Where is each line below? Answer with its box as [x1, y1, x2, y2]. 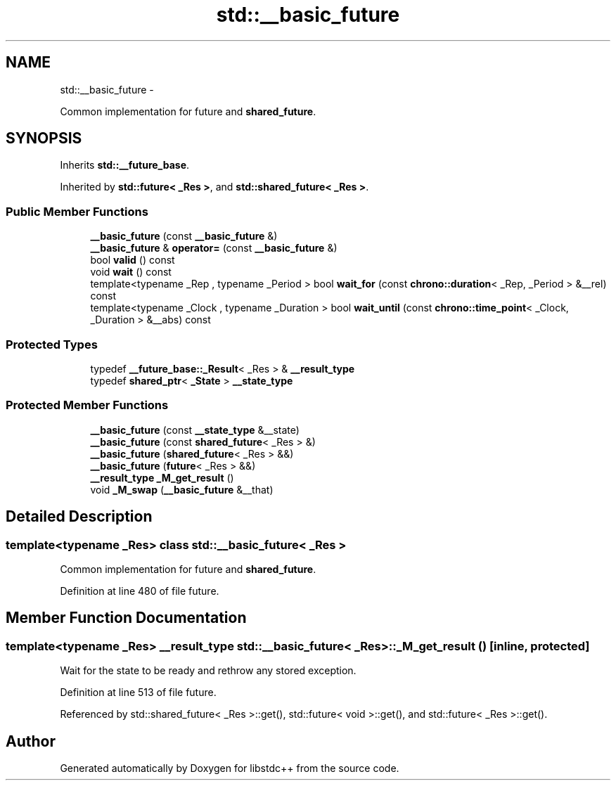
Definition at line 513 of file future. [60, 686, 217, 699]
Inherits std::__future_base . [60, 159, 190, 172]
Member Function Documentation [6, 609, 247, 627]
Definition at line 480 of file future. [60, 584, 219, 597]
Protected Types [6, 337, 98, 352]
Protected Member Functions [6, 398, 169, 413]
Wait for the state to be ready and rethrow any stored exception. [60, 664, 357, 677]
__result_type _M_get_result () [90, 471, 234, 484]
